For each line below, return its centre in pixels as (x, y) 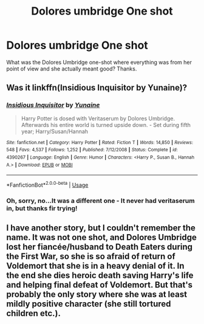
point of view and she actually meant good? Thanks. (72, 69)
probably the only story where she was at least (97, 295)
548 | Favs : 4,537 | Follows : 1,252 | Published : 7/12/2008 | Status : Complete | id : (92, 150)
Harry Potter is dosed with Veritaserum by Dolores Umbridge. (98, 118)
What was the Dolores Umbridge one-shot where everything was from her (99, 62)
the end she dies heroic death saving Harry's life (100, 276)
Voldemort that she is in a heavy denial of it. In (95, 266)
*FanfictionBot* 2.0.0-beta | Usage (47, 184)
